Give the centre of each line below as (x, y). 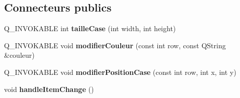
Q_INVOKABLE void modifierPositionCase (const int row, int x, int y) (120, 72)
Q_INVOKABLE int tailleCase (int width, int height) (90, 28)
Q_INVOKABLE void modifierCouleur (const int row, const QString (115, 45)
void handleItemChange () (49, 89)
